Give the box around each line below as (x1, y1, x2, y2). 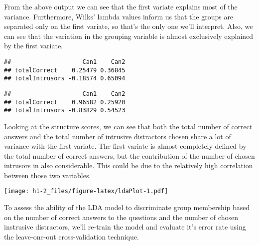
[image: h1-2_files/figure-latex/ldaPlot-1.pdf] (4, 188, 168, 195)
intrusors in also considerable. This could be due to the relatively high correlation (4, 160, 253, 171)
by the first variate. (4, 40, 63, 51)
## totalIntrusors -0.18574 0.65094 (4, 75, 126, 82)
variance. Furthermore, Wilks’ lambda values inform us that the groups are (4, 11, 234, 21)
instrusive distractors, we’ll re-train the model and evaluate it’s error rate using (4, 222, 246, 232)
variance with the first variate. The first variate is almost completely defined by (4, 141, 247, 151)
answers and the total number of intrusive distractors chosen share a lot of (4, 131, 231, 141)
